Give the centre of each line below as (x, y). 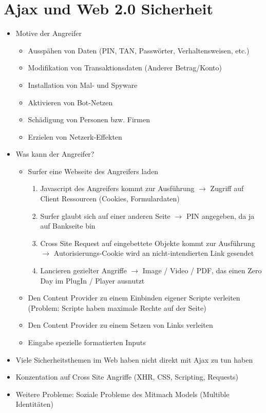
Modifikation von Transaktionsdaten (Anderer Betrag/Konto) (125, 68)
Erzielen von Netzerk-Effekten (75, 136)
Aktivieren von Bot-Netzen (70, 102)
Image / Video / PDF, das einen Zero (202, 270)
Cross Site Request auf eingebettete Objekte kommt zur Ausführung (148, 243)
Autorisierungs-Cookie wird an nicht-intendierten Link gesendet (154, 253)
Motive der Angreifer (49, 33)
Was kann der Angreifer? (55, 154)
